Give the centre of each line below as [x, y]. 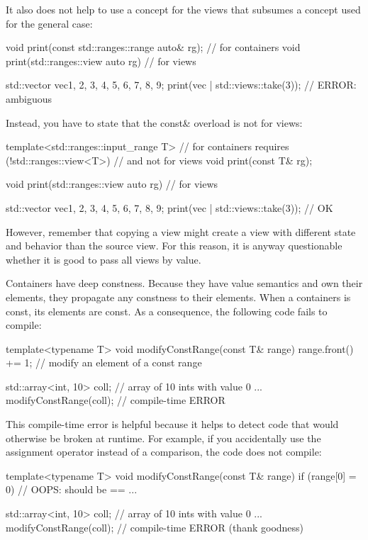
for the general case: [49, 23]
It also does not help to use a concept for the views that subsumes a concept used [183, 9]
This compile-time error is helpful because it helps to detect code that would [172, 424]
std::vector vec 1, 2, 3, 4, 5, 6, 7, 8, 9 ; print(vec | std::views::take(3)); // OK [169, 207]
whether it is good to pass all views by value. [104, 259]
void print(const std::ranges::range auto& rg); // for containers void [153, 47]
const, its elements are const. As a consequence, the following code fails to [167, 311]
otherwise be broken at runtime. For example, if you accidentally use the [163, 438]
